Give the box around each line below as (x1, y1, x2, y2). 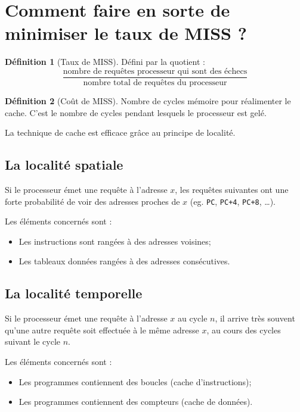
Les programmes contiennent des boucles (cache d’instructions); (18, 375, 252, 388)
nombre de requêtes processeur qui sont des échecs (63, 67, 248, 76)
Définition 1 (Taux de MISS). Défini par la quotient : (5, 55, 205, 68)
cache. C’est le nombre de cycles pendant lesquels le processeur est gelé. (5, 106, 267, 118)
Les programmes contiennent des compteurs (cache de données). (18, 395, 253, 408)
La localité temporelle (5, 284, 143, 302)
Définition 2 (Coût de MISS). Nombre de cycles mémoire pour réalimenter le (5, 94, 291, 107)
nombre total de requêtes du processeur (83, 78, 227, 87)
